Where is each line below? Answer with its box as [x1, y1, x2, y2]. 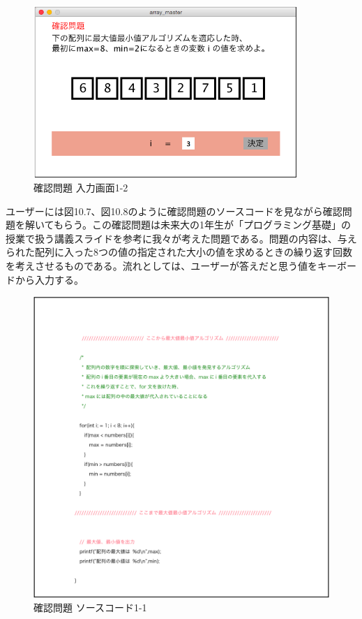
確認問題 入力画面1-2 [33, 180, 128, 195]
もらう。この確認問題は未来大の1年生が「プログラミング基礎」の [53, 217, 352, 232]
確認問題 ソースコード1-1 [33, 600, 147, 615]
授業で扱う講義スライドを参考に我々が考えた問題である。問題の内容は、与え [6, 231, 357, 245]
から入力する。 [15, 272, 84, 286]
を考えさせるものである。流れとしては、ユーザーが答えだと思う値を [6, 258, 317, 273]
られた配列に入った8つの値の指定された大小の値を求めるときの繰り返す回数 [6, 245, 352, 259]
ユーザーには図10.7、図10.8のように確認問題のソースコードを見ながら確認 [6, 203, 342, 218]
